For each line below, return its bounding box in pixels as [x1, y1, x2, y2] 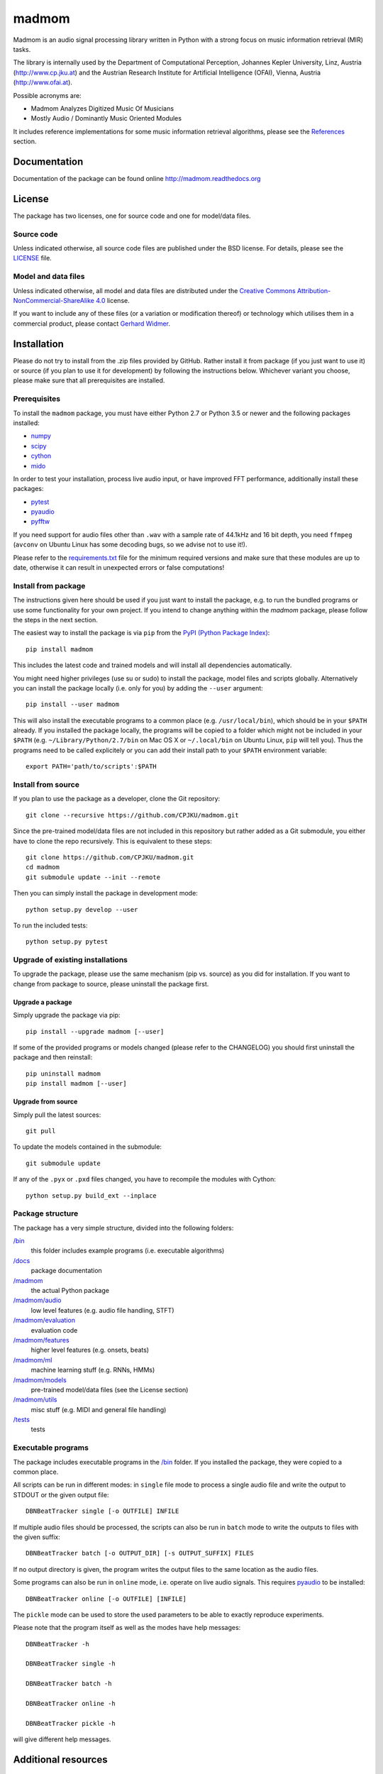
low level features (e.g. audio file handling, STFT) [30, 1306, 174, 1314]
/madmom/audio [13, 1296, 62, 1305]
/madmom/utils [13, 1395, 57, 1404]
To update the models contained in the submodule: [13, 1142, 162, 1151]
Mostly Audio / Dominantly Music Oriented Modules [30, 114, 182, 123]
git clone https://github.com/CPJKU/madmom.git [26, 853, 194, 861]
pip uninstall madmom [26, 1069, 101, 1078]
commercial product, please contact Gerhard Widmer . [13, 319, 170, 328]
